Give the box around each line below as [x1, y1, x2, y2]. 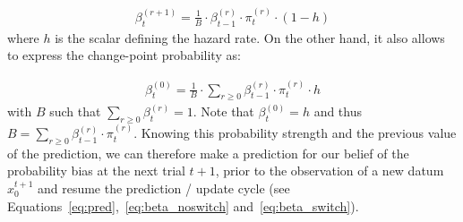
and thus [313, 102, 362, 121]
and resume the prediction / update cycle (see [37, 179, 290, 198]
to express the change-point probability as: [7, 46, 241, 64]
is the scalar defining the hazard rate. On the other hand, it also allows [55, 28, 445, 47]
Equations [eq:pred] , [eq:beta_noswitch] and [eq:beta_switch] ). [7, 196, 359, 215]
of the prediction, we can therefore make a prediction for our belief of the [7, 143, 409, 162]
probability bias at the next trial [7, 161, 185, 180]
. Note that [193, 102, 254, 121]
